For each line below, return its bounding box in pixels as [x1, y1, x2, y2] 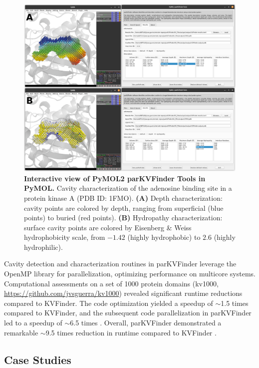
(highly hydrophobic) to [127, 232, 201, 242]
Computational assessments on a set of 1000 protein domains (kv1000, [4, 278, 219, 288]
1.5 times [221, 297, 249, 308]
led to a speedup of [4, 317, 62, 328]
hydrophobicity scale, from [24, 232, 105, 242]
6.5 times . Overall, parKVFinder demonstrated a [70, 317, 222, 328]
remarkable [4, 327, 38, 337]
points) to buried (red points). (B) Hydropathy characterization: [24, 212, 223, 223]
